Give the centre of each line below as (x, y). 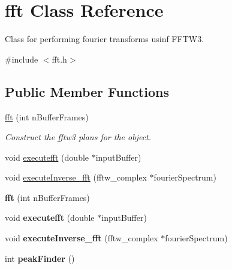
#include (22, 59)
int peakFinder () (40, 258)
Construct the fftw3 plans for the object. (78, 137)
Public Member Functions (87, 91)
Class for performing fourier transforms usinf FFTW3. (105, 39)
